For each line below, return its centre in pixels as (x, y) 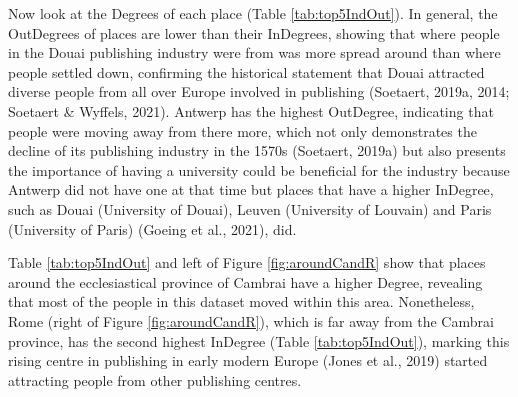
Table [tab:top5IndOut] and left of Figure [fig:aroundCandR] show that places (247, 262)
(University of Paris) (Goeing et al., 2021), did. (152, 228)
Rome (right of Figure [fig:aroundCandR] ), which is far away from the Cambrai (251, 320)
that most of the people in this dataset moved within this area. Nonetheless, (241, 301)
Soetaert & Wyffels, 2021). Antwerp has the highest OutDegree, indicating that (251, 110)
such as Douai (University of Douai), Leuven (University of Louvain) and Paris (250, 208)
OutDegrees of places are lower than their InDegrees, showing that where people (254, 32)
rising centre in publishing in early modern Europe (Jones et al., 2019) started (248, 360)
